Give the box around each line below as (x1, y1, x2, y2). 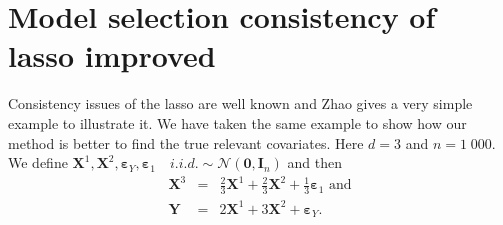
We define (8, 152, 68, 173)
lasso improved (8, 35, 216, 76)
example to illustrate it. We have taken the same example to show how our (8, 112, 467, 133)
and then (287, 152, 342, 173)
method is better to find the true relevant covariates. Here (8, 132, 364, 153)
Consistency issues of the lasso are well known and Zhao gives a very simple (8, 93, 473, 114)
